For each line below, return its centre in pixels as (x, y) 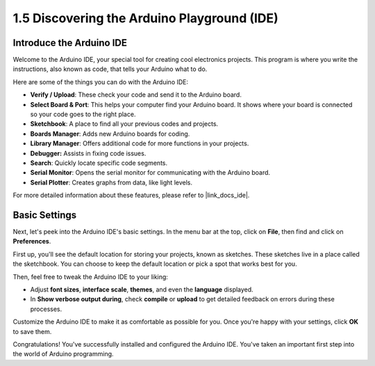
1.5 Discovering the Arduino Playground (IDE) (146, 18)
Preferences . (32, 241)
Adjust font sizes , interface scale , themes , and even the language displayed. (142, 289)
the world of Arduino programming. (63, 354)
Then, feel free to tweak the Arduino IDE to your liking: (90, 277)
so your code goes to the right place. (83, 114)
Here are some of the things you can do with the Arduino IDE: (101, 82)
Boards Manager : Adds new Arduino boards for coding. (110, 134)
